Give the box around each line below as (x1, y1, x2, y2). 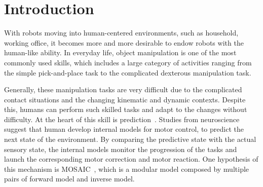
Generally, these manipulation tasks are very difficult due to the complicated (4, 84, 242, 95)
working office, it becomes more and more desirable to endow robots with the (4, 37, 244, 48)
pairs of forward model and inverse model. (4, 173, 135, 184)
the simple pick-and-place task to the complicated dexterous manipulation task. (4, 67, 251, 78)
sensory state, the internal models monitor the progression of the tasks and (4, 143, 237, 154)
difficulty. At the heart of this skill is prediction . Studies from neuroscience (4, 114, 240, 124)
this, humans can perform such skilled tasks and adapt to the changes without (4, 104, 247, 115)
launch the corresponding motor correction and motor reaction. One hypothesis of (4, 154, 258, 164)
